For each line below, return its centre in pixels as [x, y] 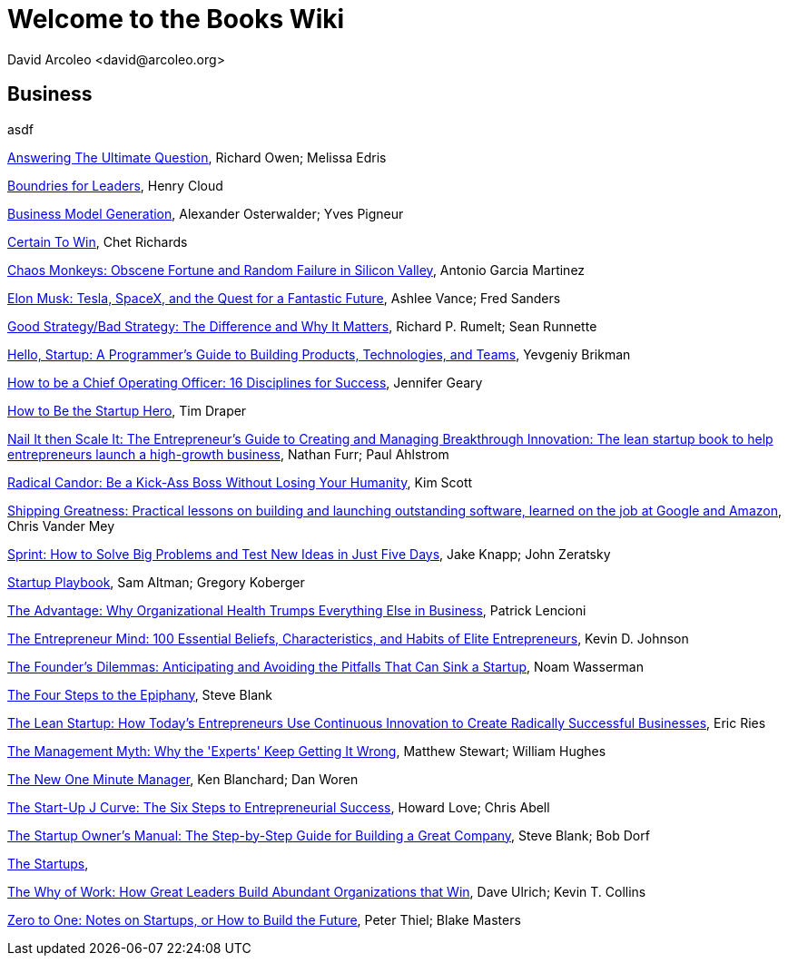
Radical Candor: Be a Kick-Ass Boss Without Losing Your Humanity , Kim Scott [240, 482]
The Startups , [48, 863]
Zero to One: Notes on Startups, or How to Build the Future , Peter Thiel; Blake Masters [264, 919]
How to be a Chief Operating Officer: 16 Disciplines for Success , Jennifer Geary [245, 382]
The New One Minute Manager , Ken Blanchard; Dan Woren [183, 779]
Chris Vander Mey [61, 526]
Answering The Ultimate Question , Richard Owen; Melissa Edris [197, 157]
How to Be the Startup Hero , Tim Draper [127, 410]
